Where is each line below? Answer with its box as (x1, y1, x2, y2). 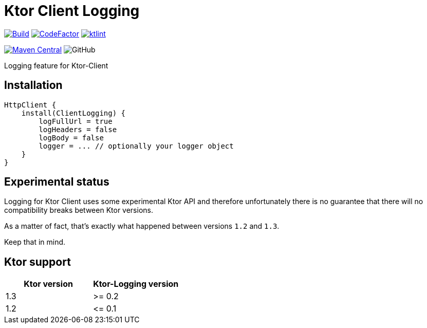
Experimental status (4, 175, 109, 189)
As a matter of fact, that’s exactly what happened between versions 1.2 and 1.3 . (4, 222, 280, 231)
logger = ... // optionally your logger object (39, 141, 234, 150)
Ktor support (4, 255, 71, 268)
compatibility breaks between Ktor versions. (4, 206, 153, 215)
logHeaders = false (39, 125, 117, 134)
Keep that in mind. (4, 238, 66, 247)
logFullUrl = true (39, 117, 113, 125)
